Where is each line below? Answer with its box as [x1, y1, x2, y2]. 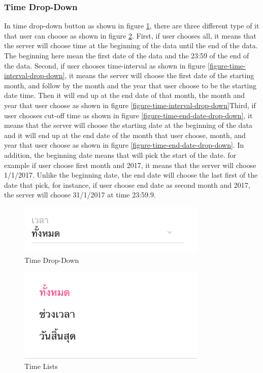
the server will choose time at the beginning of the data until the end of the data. [4, 40, 258, 51]
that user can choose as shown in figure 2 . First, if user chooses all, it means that [4, 30, 256, 41]
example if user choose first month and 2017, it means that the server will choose [4, 159, 256, 170]
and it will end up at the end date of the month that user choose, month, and [4, 129, 246, 140]
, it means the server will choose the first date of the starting [64, 70, 254, 81]
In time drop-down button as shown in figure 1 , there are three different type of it [4, 20, 259, 31]
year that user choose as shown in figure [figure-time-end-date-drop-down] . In [4, 140, 244, 150]
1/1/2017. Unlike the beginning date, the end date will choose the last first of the [4, 169, 258, 180]
